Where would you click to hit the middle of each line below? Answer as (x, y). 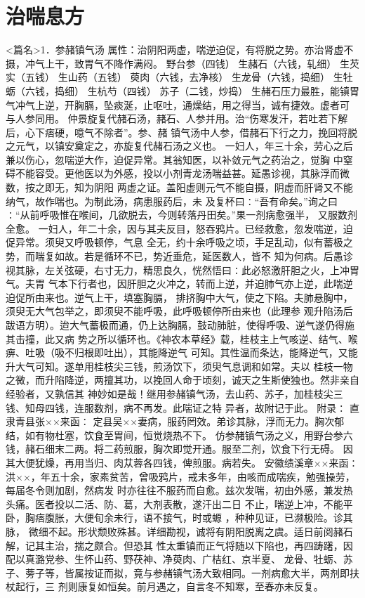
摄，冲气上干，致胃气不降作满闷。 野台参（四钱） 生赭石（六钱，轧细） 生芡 (182, 63)
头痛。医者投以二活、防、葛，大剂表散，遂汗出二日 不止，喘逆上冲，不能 (174, 503)
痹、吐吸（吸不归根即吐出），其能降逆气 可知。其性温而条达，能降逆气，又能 (182, 352)
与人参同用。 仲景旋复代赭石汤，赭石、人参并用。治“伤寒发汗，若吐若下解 (177, 118)
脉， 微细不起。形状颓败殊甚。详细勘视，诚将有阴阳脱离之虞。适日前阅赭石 (179, 531)
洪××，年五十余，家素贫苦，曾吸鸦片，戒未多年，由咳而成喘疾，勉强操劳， (180, 476)
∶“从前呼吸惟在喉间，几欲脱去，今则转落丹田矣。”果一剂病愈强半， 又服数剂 (181, 215)
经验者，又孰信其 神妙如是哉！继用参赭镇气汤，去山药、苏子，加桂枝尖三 (174, 393)
